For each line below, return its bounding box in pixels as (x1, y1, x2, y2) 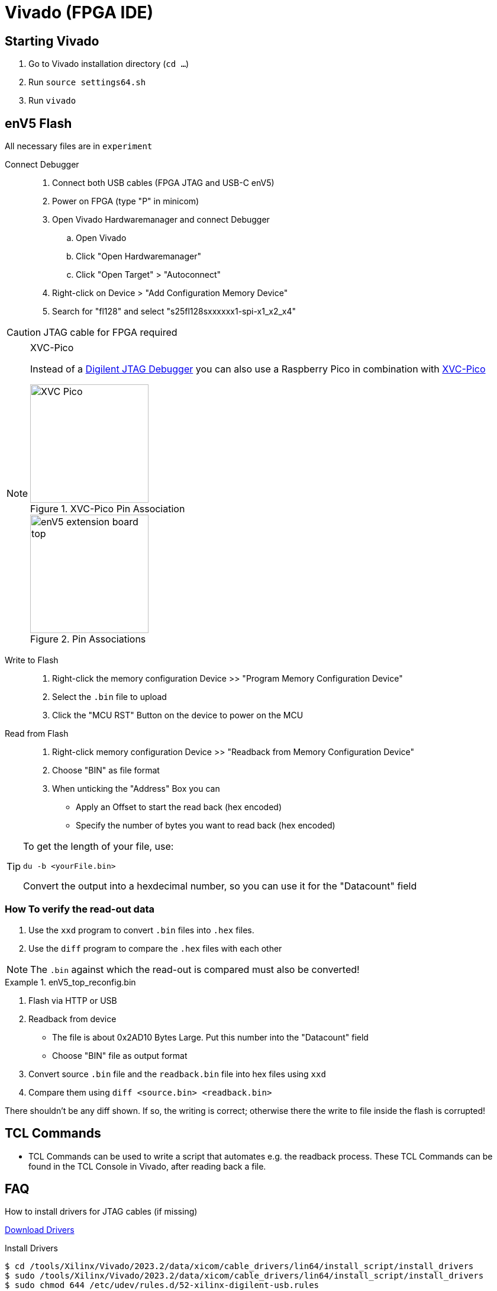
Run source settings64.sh (28, 77, 146, 88)
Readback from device (28, 1013, 117, 1024)
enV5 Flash (5, 115, 72, 131)
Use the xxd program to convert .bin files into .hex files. (28, 924, 254, 935)
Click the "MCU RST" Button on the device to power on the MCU (52, 710, 304, 721)
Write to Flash (5, 655, 59, 666)
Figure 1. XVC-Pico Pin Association (30, 503, 185, 515)
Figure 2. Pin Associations (30, 633, 146, 645)
